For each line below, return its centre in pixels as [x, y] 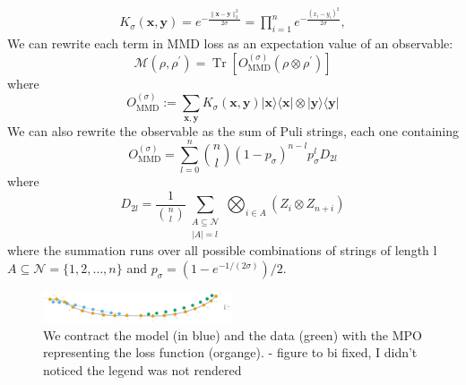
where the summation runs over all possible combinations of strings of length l [222, 250]
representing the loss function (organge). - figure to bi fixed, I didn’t [230, 352]
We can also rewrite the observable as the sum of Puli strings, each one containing [233, 130]
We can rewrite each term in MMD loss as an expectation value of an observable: [230, 43]
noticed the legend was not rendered [142, 369]
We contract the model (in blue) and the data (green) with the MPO [233, 334]
